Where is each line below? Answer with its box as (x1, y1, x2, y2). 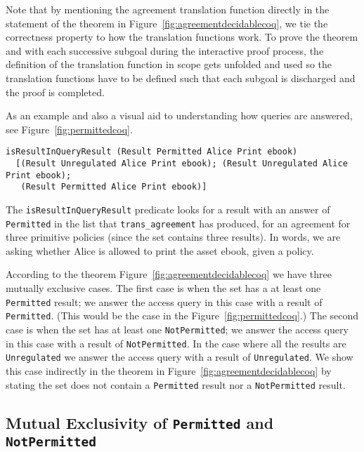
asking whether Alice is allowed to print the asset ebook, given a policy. (6, 243, 314, 258)
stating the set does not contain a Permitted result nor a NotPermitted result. (6, 377, 346, 392)
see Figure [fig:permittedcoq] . (6, 121, 133, 136)
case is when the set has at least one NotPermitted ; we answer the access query (6, 321, 349, 336)
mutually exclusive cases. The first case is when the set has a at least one (6, 281, 321, 295)
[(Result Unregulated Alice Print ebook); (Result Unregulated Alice (15, 159, 348, 168)
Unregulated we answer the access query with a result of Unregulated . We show (6, 350, 353, 364)
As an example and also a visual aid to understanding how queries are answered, (6, 108, 353, 123)
